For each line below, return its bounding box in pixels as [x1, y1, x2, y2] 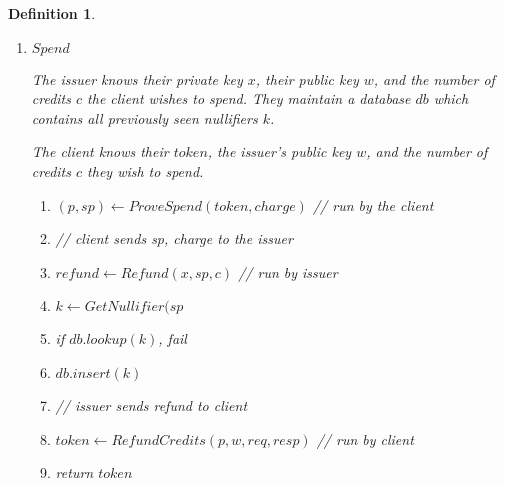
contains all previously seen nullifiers [31, 107, 258, 128]
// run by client [316, 428, 414, 449]
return [55, 462, 94, 483]
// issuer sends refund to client [55, 394, 248, 415]
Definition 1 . [8, 3, 96, 23]
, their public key [255, 68, 359, 89]
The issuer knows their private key [31, 68, 243, 89]
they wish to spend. [87, 160, 204, 181]
